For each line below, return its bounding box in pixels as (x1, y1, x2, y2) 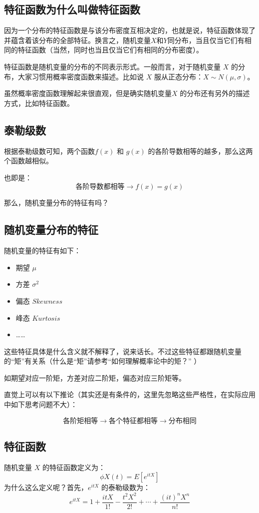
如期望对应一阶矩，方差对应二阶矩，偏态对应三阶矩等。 (4, 372, 186, 383)
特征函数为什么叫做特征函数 (4, 1, 140, 17)
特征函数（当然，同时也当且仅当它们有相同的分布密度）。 (17, 44, 203, 55)
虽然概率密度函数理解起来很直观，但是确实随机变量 (4, 88, 172, 98)
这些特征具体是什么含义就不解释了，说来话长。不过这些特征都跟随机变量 (4, 346, 242, 356)
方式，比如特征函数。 (4, 97, 74, 108)
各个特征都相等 (109, 417, 158, 425)
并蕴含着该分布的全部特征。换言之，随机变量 (4, 34, 151, 45)
